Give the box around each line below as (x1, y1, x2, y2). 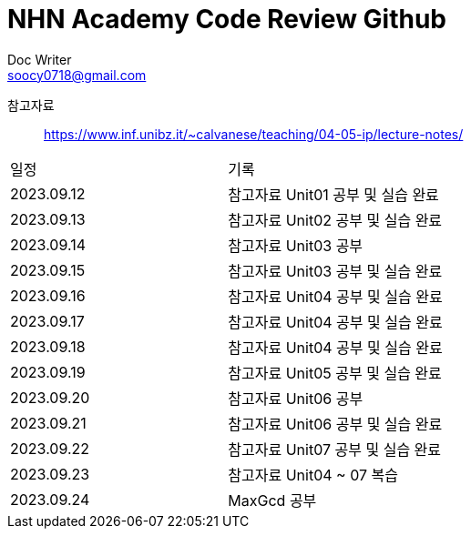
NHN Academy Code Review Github (7, 4, 447, 35)
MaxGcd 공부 (228, 490, 317, 510)
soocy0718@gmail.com (7, 66, 147, 83)
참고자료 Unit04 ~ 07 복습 (228, 465, 398, 484)
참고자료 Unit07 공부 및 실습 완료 (228, 440, 442, 459)
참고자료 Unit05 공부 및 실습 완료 (228, 363, 442, 382)
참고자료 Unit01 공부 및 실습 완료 (228, 185, 439, 204)
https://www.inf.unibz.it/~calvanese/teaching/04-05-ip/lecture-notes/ (44, 126, 464, 142)
